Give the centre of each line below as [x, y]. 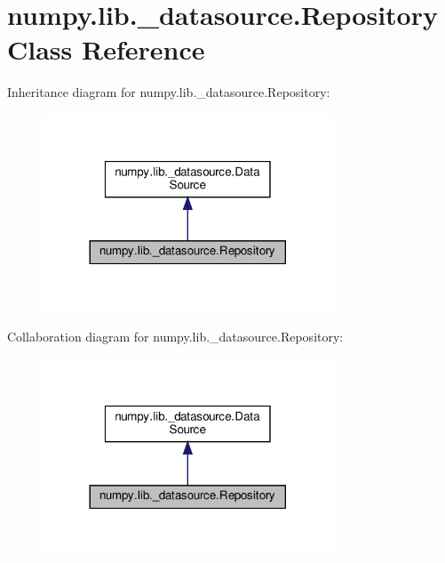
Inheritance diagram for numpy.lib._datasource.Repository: [169, 92]
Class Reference [106, 49]
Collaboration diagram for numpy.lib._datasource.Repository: [175, 336]
